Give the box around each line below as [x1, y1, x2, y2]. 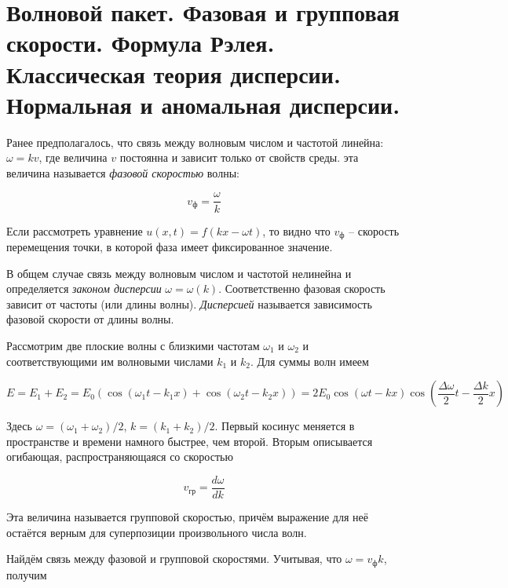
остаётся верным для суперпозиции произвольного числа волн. [6, 524, 307, 540]
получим [6, 566, 47, 583]
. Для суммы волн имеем [250, 352, 369, 369]
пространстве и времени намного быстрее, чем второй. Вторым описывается [6, 433, 373, 449]
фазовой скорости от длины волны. [6, 311, 174, 327]
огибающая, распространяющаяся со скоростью [6, 448, 233, 465]
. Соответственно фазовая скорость [218, 280, 386, 297]
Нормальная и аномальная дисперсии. [6, 88, 400, 120]
